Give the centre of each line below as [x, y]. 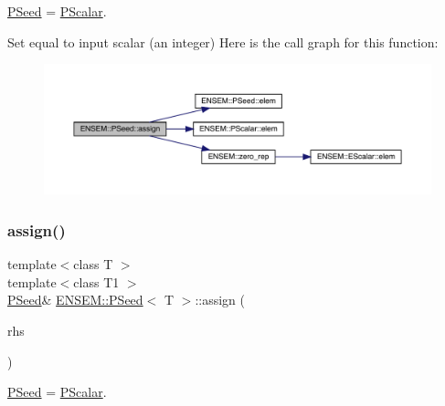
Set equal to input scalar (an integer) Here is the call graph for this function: [223, 42]
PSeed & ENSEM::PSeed [75, 300]
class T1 [96, 281]
